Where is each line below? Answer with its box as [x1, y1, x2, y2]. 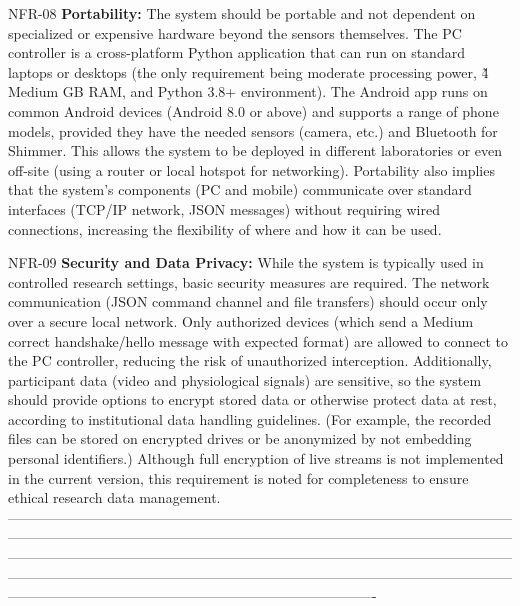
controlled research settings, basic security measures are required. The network [8, 271, 490, 292]
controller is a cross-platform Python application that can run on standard [8, 42, 465, 63]
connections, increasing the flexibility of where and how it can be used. [8, 218, 442, 239]
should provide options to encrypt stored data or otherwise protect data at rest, [8, 389, 497, 410]
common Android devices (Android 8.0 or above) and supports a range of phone [8, 100, 499, 121]
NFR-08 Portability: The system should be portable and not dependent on [8, 3, 476, 23]
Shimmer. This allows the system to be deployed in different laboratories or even [8, 140, 503, 161]
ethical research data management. [8, 487, 221, 508]
